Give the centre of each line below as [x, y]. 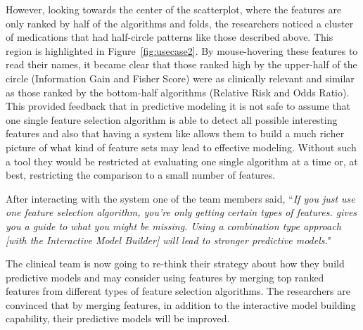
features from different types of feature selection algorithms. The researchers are [178, 291]
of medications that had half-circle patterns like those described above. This [170, 37]
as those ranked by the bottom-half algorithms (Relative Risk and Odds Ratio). [178, 92]
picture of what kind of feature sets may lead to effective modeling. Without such [181, 147]
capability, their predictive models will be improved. [118, 318]
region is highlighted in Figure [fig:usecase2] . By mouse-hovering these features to [182, 50]
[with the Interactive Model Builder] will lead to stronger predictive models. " [169, 240]
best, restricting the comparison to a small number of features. [141, 175]
